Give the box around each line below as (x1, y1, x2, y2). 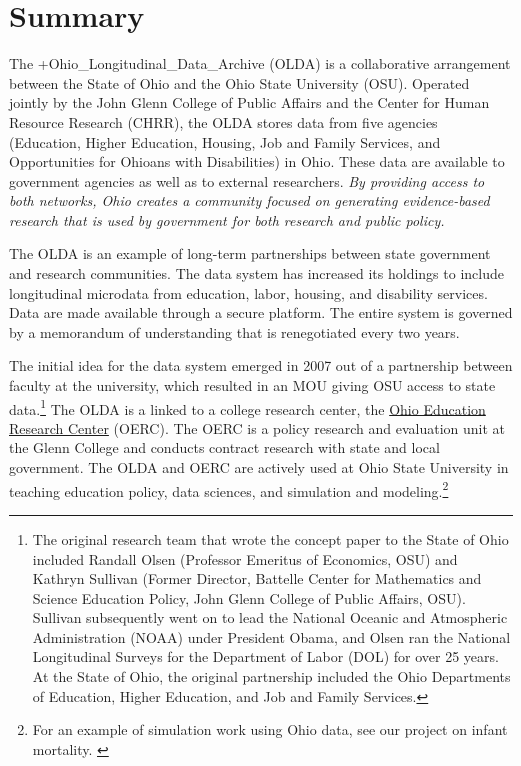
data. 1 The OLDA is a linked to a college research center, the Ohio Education (9, 395, 486, 419)
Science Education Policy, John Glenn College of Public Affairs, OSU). (32, 587, 466, 608)
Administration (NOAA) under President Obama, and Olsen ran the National (32, 626, 511, 647)
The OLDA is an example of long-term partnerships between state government (9, 243, 491, 264)
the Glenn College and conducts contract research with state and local (9, 437, 440, 458)
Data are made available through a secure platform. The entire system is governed (9, 302, 513, 323)
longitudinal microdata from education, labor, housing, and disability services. (9, 282, 488, 303)
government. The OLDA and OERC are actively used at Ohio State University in (9, 457, 509, 478)
